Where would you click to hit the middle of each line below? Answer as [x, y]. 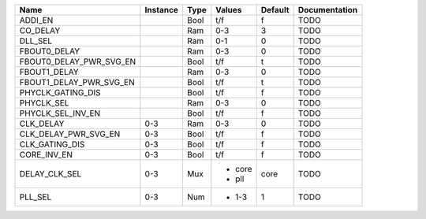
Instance [162, 10]
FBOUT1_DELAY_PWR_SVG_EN [77, 82]
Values [229, 10]
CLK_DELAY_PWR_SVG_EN [70, 134]
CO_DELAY [40, 30]
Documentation [328, 10]
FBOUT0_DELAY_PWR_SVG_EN [78, 61]
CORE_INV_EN [46, 155]
